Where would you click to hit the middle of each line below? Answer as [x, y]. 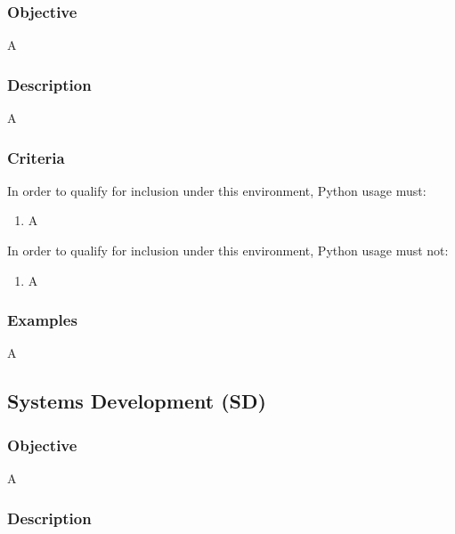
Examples [42, 320]
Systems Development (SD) [137, 401]
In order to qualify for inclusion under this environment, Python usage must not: [228, 251]
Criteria [36, 157]
